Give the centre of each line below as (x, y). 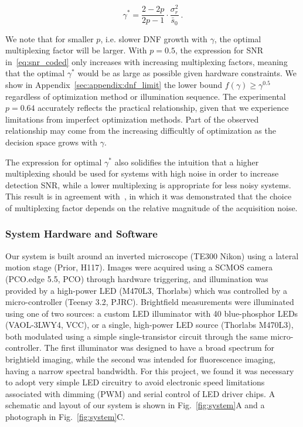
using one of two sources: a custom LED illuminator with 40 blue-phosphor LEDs (152, 313)
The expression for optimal (54, 162)
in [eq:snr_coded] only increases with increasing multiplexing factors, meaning (147, 61)
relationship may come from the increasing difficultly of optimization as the (141, 131)
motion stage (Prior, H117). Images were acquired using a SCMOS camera (139, 267)
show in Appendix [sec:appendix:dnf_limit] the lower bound (114, 84)
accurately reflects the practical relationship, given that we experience (163, 108)
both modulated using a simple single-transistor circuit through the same (137, 336)
